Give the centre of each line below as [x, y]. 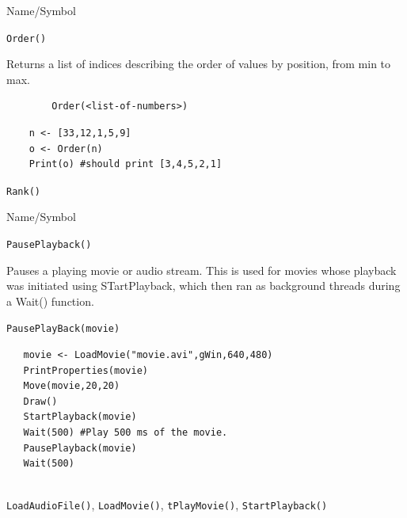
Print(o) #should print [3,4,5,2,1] [126, 164]
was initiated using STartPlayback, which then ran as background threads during [203, 286]
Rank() [23, 191]
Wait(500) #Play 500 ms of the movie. [126, 433]
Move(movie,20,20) [72, 386]
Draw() [40, 401]
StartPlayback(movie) [80, 417]
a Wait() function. [50, 301]
